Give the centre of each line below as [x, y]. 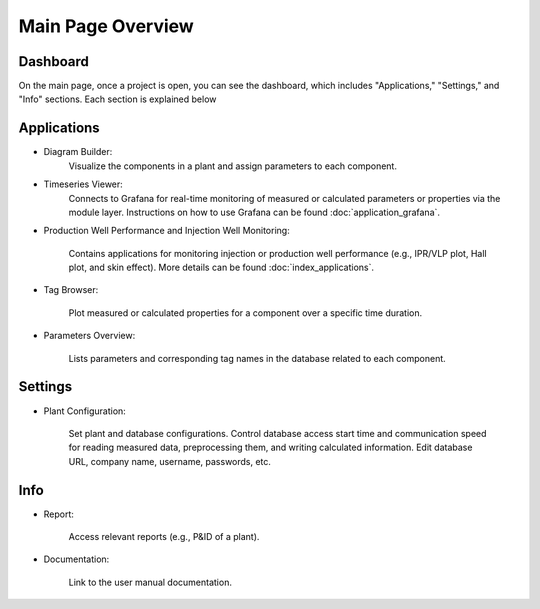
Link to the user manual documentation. [150, 582]
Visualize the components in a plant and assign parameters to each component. [232, 166]
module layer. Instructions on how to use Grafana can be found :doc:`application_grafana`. [254, 212]
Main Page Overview [106, 26]
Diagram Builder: [78, 152]
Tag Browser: [71, 290]
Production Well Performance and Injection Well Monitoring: [166, 231]
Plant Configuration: [85, 411]
